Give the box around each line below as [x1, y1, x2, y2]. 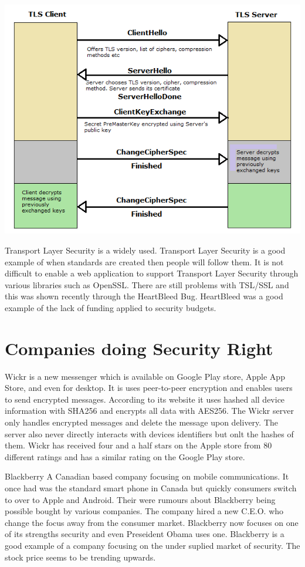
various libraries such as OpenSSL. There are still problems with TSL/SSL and [5, 278, 289, 291]
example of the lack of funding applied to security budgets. [5, 301, 216, 313]
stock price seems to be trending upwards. [5, 551, 156, 563]
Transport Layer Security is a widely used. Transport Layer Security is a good [5, 244, 286, 256]
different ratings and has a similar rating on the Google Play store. [5, 450, 245, 463]
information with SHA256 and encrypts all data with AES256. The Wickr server [5, 404, 294, 417]
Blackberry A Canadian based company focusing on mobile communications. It [5, 470, 289, 482]
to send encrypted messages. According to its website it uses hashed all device [5, 393, 285, 405]
